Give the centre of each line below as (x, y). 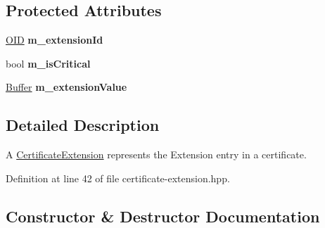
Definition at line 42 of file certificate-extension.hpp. (118, 178)
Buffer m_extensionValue (66, 87)
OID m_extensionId (55, 40)
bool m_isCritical (48, 63)
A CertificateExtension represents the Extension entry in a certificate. (156, 154)
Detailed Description (83, 125)
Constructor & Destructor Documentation (163, 216)
